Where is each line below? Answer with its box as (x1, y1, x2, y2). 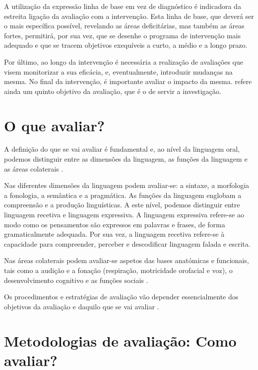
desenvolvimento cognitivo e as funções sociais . (4, 275, 148, 285)
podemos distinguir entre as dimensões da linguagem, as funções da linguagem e (4, 154, 248, 164)
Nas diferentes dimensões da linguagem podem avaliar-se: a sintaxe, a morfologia (4, 180, 250, 190)
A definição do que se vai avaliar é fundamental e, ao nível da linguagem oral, (4, 144, 240, 154)
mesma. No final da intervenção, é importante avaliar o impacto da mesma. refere (4, 76, 252, 87)
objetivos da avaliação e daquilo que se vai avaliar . (4, 301, 159, 311)
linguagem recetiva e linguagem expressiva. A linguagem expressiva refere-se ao (4, 209, 244, 220)
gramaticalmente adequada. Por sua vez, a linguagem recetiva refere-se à (4, 229, 225, 239)
